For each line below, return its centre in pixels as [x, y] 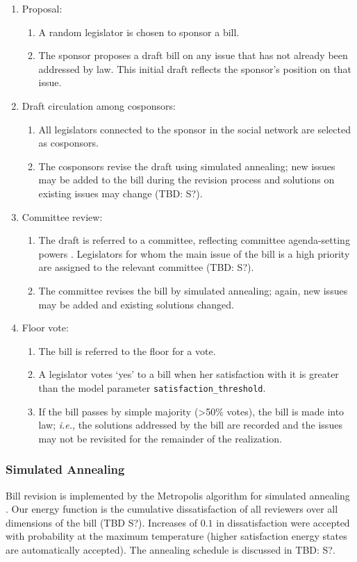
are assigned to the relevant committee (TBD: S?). [146, 267]
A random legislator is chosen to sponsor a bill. [139, 32]
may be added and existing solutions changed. [136, 304]
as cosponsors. [68, 143]
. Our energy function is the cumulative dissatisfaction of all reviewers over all [172, 509]
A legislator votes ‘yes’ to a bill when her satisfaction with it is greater [189, 374]
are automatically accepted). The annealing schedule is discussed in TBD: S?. [171, 549]
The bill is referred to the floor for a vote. [127, 350]
